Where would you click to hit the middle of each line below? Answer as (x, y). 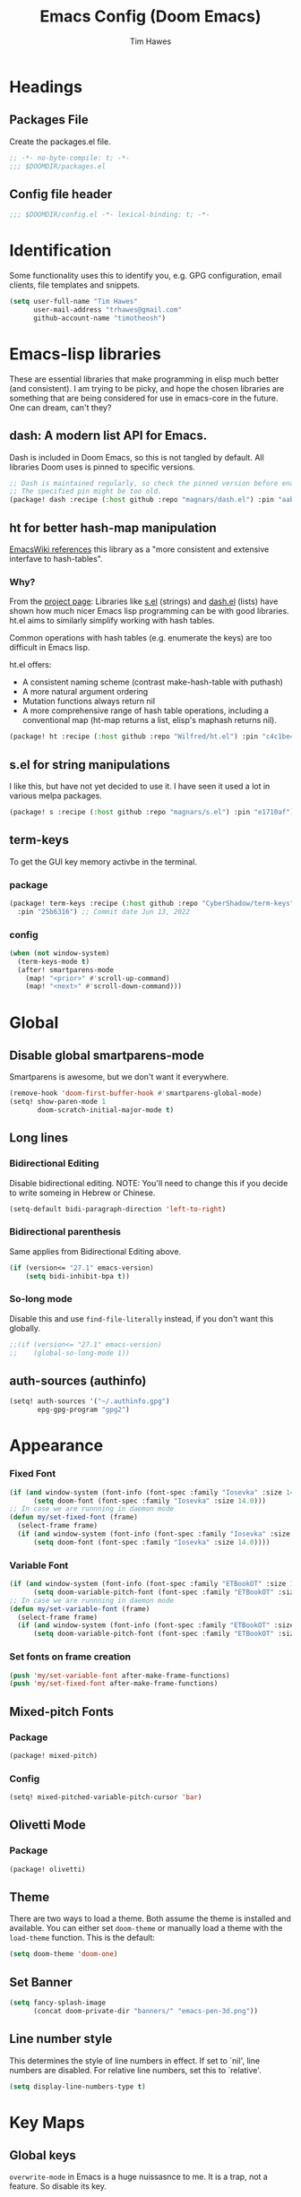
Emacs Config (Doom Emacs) (150, 17)
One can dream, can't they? (60, 407)
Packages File (49, 120)
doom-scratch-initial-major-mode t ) (106, 1110)
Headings (46, 86)
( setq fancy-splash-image (57, 2003)
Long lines (39, 1138)
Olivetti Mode (48, 1825)
